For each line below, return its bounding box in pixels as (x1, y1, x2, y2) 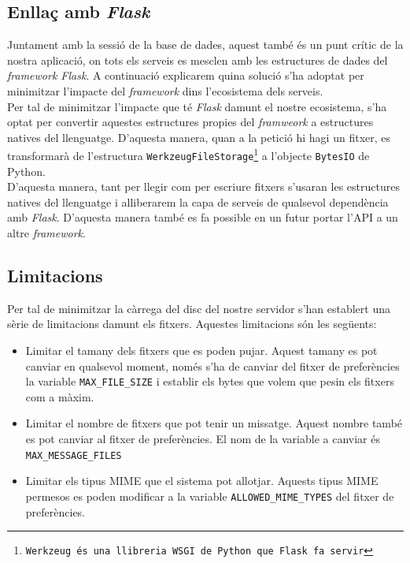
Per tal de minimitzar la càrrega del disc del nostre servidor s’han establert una (7, 300, 390, 316)
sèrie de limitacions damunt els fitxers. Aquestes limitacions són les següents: (7, 315, 377, 332)
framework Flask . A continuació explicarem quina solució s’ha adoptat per (7, 67, 364, 84)
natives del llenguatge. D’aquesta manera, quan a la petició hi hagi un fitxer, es (7, 129, 391, 145)
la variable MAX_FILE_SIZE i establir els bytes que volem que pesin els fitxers (25, 373, 394, 390)
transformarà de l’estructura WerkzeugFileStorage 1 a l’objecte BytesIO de (7, 145, 370, 164)
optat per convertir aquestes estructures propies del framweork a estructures (7, 114, 374, 130)
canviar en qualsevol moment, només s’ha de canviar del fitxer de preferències (25, 357, 400, 374)
